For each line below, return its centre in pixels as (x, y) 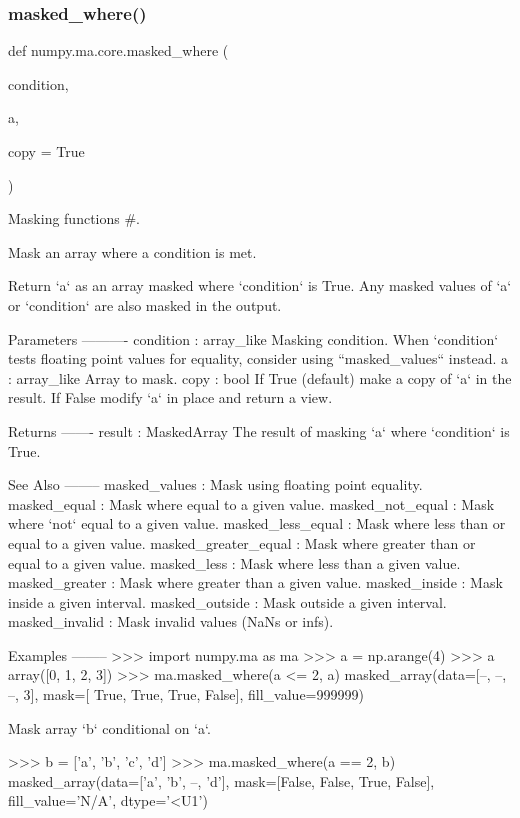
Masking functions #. (74, 218)
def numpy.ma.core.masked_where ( (118, 50)
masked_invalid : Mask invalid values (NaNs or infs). (171, 621)
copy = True (46, 151)
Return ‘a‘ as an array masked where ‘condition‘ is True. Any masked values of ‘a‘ (260, 285)
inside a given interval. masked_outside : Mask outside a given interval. (227, 601)
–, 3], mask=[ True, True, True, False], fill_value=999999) (186, 694)
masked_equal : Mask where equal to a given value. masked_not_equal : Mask (251, 503)
